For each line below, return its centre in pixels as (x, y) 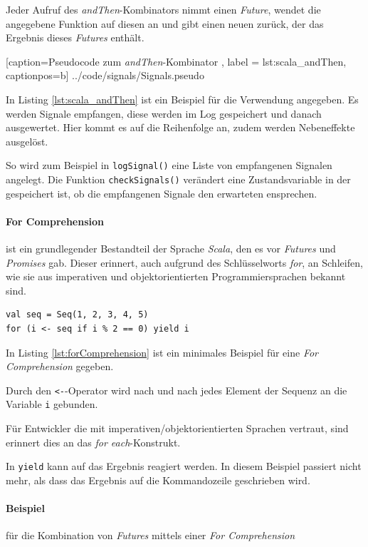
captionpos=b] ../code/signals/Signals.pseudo (105, 75)
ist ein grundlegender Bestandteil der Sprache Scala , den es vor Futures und (171, 249)
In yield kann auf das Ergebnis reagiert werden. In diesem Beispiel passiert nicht (184, 466)
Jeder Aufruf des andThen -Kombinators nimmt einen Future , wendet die (163, 9)
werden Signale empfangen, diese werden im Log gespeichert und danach (164, 113)
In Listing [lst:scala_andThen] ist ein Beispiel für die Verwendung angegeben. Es (182, 99)
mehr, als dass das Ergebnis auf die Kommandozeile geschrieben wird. (158, 480)
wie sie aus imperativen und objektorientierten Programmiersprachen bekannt (176, 276)
